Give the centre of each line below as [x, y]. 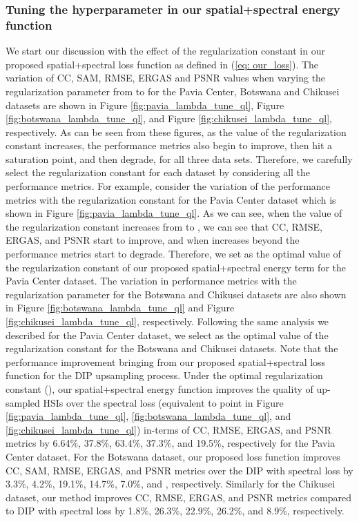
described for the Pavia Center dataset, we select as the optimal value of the [167, 335]
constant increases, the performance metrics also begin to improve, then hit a [169, 145]
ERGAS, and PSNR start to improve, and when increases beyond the [153, 240]
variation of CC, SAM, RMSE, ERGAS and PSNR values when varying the [166, 78]
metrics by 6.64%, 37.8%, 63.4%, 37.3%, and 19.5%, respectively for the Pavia [171, 443]
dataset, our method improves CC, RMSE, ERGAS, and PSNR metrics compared [178, 497]
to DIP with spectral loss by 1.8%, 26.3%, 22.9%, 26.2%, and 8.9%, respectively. [175, 511]
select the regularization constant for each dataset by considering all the [158, 172]
